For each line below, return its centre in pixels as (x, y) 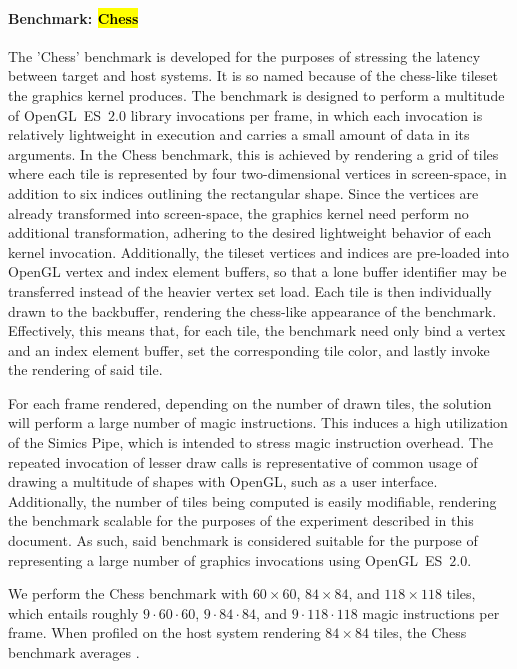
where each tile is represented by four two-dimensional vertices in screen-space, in (257, 173)
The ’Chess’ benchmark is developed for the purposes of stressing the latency (244, 55)
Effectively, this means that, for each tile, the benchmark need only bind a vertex (257, 330)
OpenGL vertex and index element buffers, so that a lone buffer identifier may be (257, 271)
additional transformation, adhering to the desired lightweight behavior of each (250, 232)
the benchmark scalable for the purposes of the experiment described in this (241, 520)
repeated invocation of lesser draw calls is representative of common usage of (243, 461)
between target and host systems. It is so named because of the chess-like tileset (253, 75)
